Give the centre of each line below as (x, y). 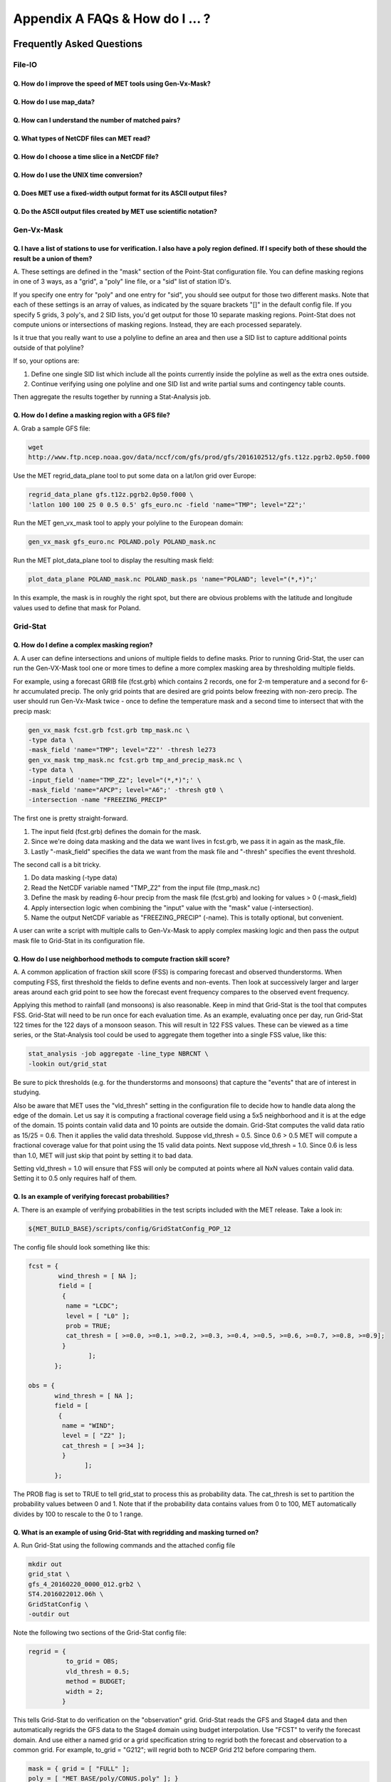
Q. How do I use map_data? (54, 102)
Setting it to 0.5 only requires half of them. (75, 1178)
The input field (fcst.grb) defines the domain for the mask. (116, 831)
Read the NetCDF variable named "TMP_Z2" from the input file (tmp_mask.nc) (145, 887)
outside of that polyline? (49, 347)
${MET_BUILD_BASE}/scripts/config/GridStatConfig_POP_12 (130, 1229)
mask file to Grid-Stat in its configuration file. (79, 940)
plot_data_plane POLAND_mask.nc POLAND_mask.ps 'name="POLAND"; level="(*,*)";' (173, 580)
